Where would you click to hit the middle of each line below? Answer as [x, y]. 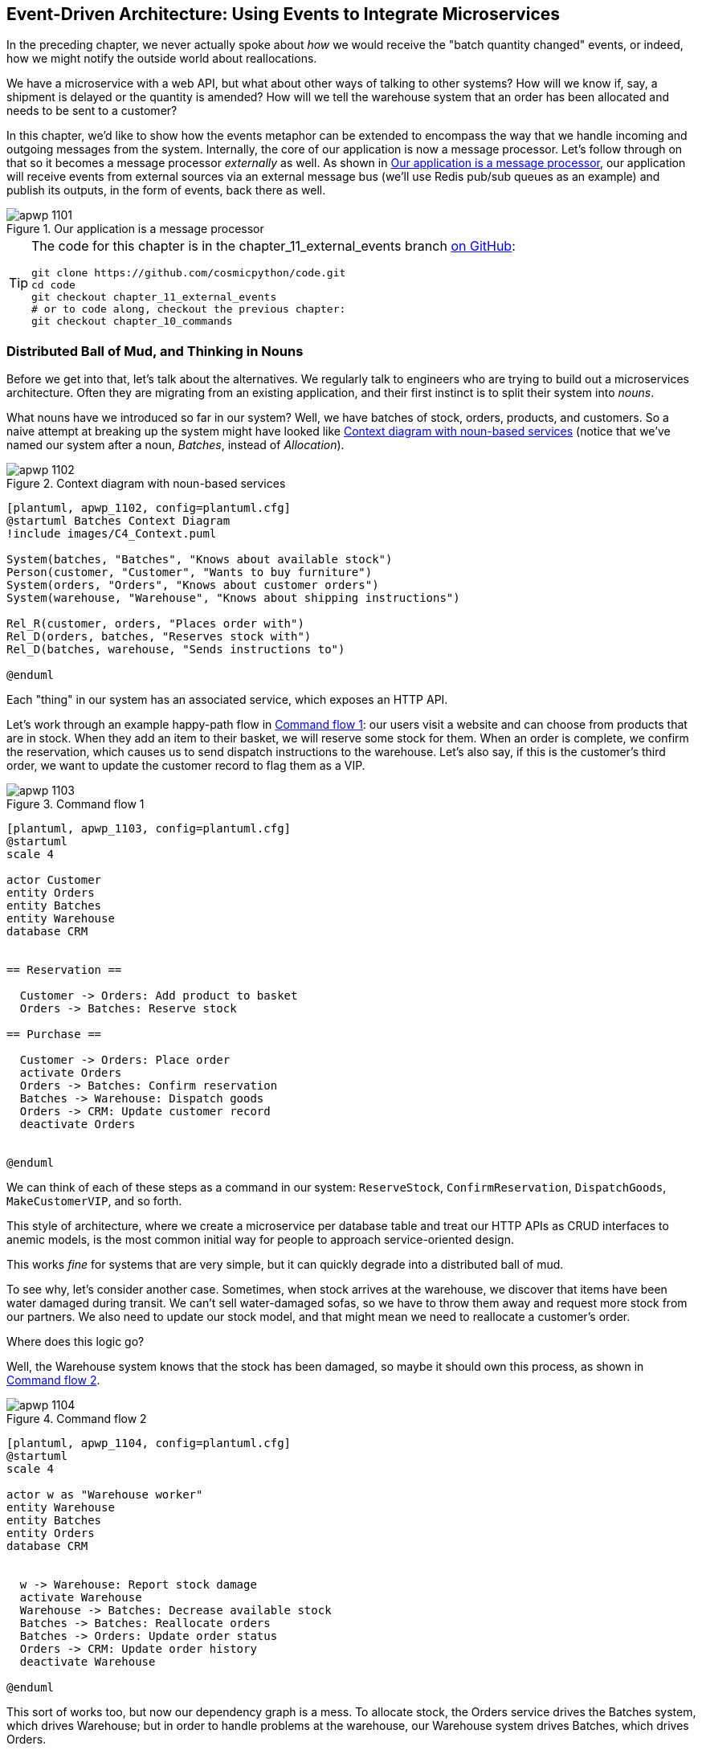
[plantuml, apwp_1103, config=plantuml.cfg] [149, 829]
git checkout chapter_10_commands [132, 321]
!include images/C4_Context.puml [112, 534]
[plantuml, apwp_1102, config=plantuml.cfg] [149, 508]
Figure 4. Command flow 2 [77, 1419]
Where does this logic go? [76, 1342]
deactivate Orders [78, 1124]
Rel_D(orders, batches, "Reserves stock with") [159, 637]
